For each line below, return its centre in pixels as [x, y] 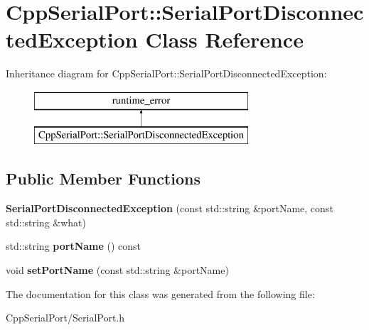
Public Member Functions [103, 178]
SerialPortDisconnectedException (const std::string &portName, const [170, 208]
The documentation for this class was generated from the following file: [160, 293]
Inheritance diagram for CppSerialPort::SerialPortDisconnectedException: [166, 73]
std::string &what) [46, 222]
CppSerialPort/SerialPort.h [65, 318]
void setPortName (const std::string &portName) [117, 270]
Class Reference [224, 39]
